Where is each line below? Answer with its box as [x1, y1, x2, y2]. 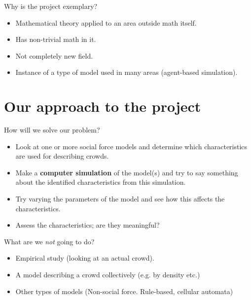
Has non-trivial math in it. [15, 34, 96, 44]
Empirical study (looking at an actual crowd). [15, 253, 154, 263]
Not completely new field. [15, 50, 93, 61]
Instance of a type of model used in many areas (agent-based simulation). [15, 67, 238, 77]
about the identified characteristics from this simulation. [15, 177, 186, 187]
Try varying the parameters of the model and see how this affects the [15, 194, 225, 204]
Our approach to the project [4, 96, 201, 116]
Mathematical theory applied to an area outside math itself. [15, 17, 197, 28]
